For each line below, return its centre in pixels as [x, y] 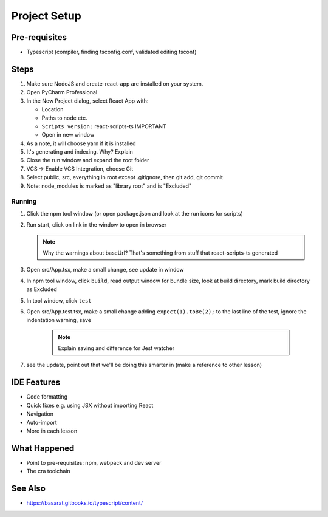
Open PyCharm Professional [62, 92]
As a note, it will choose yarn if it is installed [81, 143]
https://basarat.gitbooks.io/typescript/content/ [84, 503]
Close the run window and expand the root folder [88, 160]
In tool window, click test [59, 300]
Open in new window [68, 135]
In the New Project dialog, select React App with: [87, 101]
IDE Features [36, 382]
